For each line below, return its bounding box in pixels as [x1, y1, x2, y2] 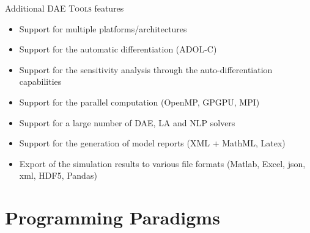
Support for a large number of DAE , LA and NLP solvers [19, 116, 235, 129]
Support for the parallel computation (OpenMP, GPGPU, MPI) [19, 95, 260, 108]
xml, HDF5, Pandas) [19, 169, 97, 182]
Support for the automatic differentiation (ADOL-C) [19, 43, 217, 56]
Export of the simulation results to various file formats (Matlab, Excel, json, [19, 157, 306, 170]
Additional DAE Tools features [5, 2, 124, 14]
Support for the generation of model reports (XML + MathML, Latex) [19, 137, 286, 149]
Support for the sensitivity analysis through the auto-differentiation [19, 63, 273, 76]
